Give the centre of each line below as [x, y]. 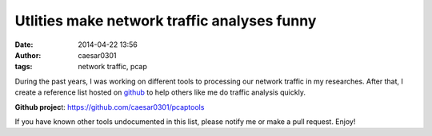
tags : [24, 67]
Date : [24, 45]
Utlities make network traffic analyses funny [166, 21]
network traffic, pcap [112, 67]
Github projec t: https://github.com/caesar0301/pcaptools [110, 107]
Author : [28, 55]
